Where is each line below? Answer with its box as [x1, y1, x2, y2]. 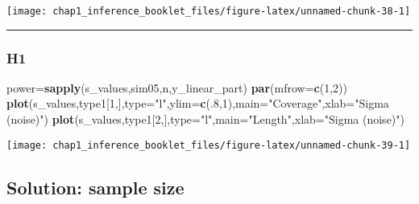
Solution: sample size [6, 174, 185, 199]
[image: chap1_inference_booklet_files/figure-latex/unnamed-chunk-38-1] [6, 6, 411, 17]
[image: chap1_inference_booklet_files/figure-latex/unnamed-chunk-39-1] [6, 139, 411, 151]
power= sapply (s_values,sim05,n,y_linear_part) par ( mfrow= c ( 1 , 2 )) [6, 79, 347, 96]
